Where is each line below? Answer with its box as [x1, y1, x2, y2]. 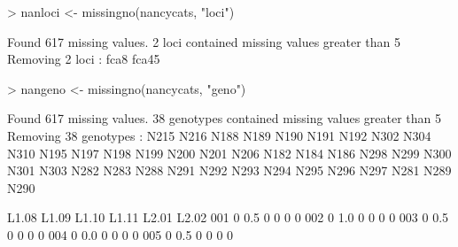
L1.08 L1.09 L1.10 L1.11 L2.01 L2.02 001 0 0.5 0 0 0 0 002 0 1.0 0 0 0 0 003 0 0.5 [7, 208, 449, 227]
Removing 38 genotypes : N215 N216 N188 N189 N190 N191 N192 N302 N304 [7, 126, 431, 144]
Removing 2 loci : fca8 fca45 [7, 50, 160, 68]
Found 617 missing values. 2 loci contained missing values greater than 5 [7, 32, 401, 50]
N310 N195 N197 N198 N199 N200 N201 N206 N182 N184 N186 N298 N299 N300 [7, 143, 452, 162]
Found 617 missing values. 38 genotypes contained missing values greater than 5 [7, 109, 442, 127]
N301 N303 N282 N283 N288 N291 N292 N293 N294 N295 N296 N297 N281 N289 [7, 161, 452, 180]
